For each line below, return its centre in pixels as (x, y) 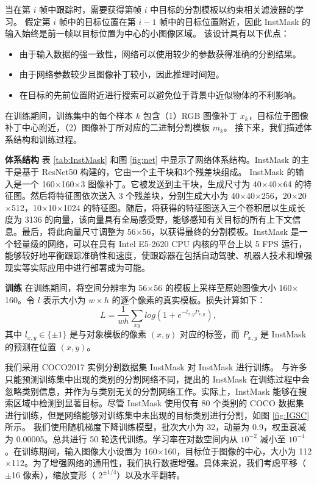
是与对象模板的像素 (108, 334)
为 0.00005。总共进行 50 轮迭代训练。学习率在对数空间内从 (121, 438)
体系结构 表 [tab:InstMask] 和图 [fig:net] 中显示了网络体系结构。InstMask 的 (153, 160)
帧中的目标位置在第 (97, 21)
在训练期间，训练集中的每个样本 (69, 115)
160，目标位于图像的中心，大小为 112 (238, 451)
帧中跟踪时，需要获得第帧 (91, 9)
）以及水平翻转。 (151, 474)
